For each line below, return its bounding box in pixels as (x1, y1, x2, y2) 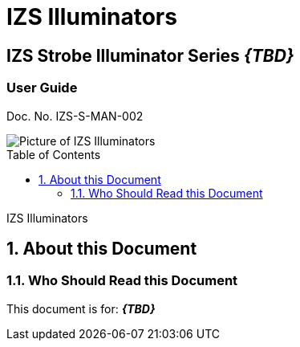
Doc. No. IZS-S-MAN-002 (6, 108, 144, 123)
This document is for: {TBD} (6, 301, 156, 316)
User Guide (6, 80, 78, 96)
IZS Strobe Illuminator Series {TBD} (6, 45, 294, 66)
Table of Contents (6, 147, 101, 161)
